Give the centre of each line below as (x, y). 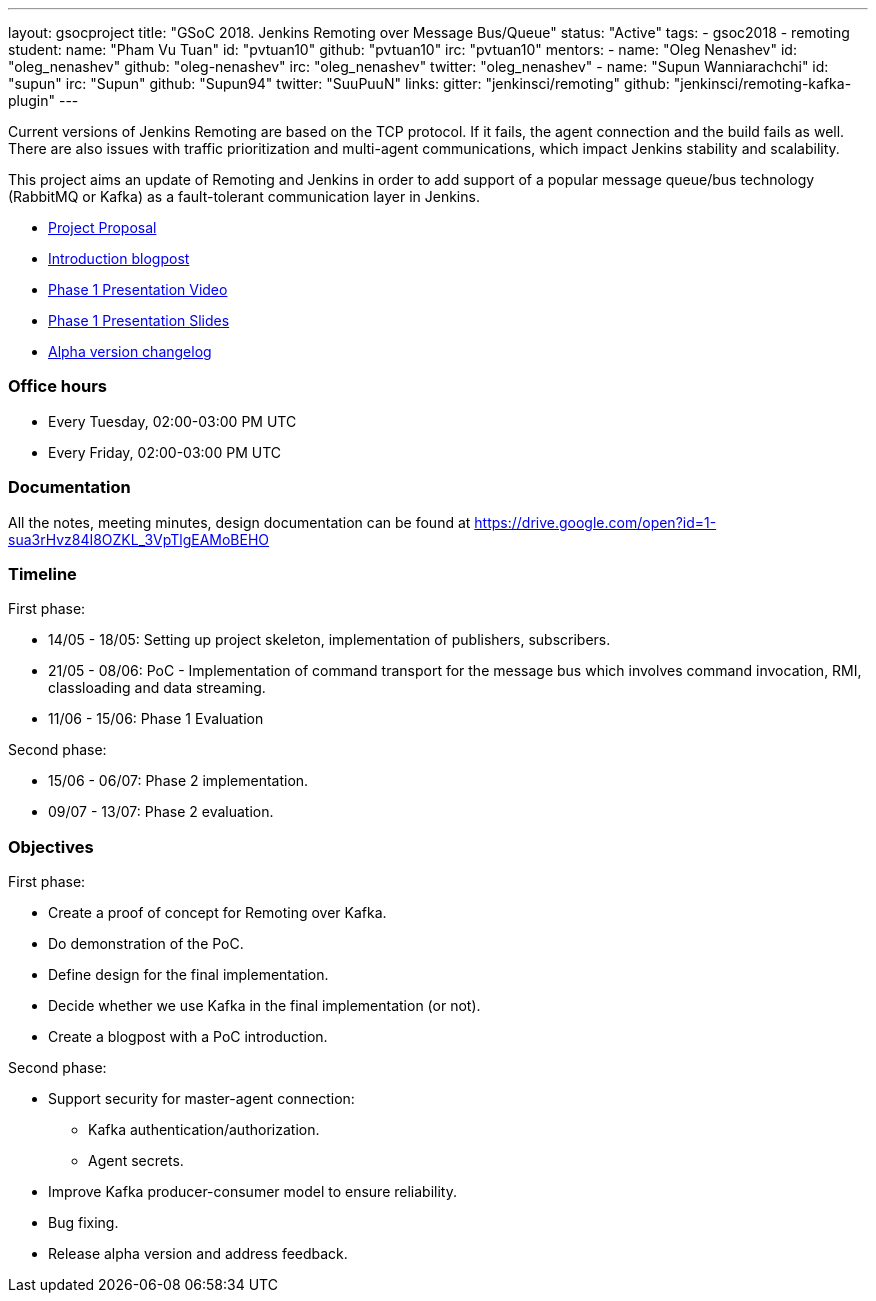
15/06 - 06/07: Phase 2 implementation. (178, 781)
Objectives (51, 846)
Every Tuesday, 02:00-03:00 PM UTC (172, 421)
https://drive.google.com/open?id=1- (595, 522)
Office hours (57, 386)
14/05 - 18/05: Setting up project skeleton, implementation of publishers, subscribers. (329, 640)
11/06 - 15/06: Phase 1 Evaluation (156, 719)
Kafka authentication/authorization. (204, 1129)
